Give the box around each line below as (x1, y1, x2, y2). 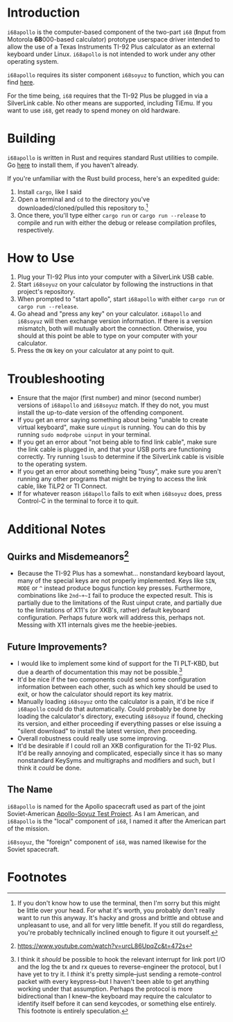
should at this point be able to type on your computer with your (17, 331, 198, 340)
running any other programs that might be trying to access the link (17, 475, 207, 483)
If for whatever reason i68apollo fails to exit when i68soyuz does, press (17, 490, 222, 498)
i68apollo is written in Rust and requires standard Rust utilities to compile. (7, 153, 218, 162)
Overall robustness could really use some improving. (17, 734, 168, 743)
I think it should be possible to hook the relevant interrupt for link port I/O (17, 955, 225, 963)
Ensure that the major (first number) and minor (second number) (17, 394, 202, 402)
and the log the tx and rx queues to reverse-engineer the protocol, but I (17, 962, 221, 971)
